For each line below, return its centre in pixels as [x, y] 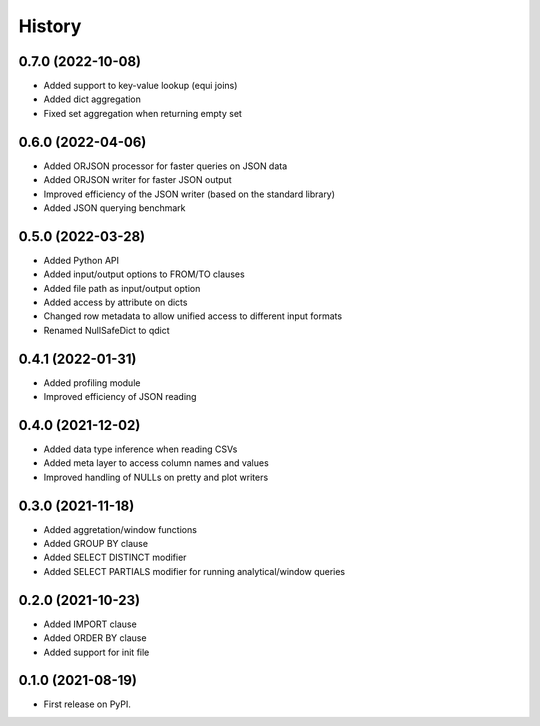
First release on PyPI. [87, 704]
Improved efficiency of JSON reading [120, 397]
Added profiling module [92, 382]
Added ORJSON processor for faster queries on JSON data [165, 166]
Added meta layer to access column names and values [156, 463]
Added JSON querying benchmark [114, 207]
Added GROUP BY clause [96, 544]
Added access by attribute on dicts [115, 302]
